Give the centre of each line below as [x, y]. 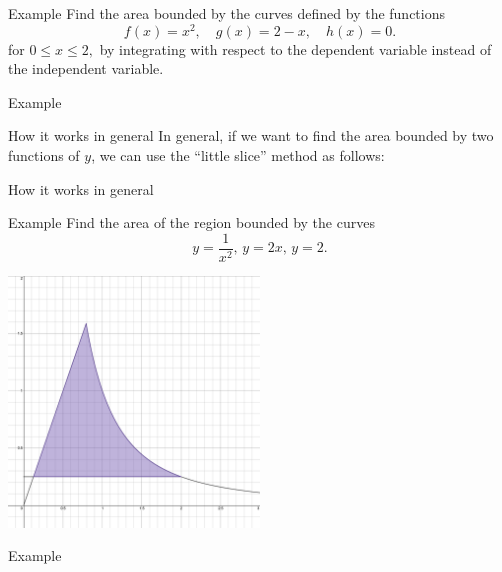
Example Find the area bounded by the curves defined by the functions [226, 13]
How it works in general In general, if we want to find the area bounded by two [251, 135]
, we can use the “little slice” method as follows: [238, 155]
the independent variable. [86, 68]
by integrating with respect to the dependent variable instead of [295, 48]
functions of [44, 155]
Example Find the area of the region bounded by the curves [191, 222]
